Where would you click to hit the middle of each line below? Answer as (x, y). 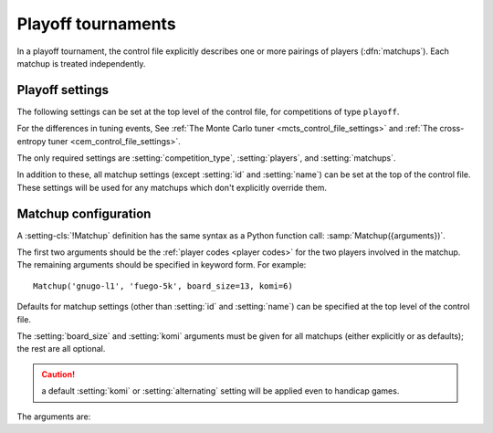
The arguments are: (54, 417)
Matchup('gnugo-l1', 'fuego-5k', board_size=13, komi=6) (163, 286)
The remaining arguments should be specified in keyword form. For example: (162, 265)
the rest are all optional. (61, 349)
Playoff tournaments (97, 24)
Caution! (58, 374)
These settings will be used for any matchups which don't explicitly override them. (172, 187)
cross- (452, 129)
